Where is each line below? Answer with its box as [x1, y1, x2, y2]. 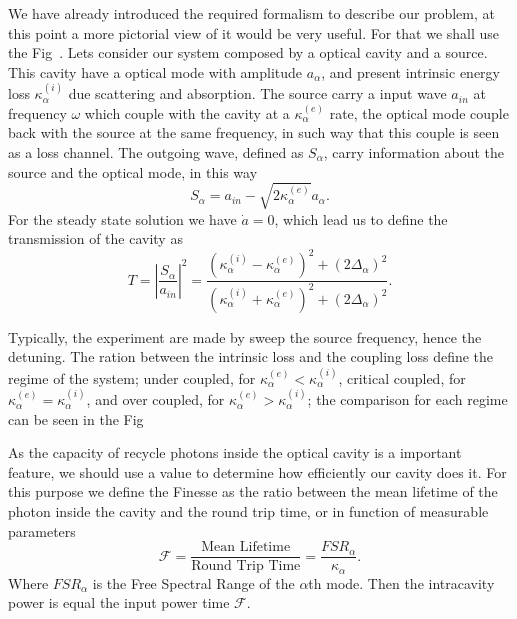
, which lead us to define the [274, 208, 448, 229]
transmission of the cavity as [8, 228, 183, 249]
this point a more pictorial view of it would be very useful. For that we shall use [8, 22, 500, 43]
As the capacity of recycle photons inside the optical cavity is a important [8, 442, 462, 463]
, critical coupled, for [338, 367, 466, 388]
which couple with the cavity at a [84, 102, 290, 123]
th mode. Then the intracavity [308, 572, 495, 593]
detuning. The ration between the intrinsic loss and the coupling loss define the [8, 346, 494, 367]
